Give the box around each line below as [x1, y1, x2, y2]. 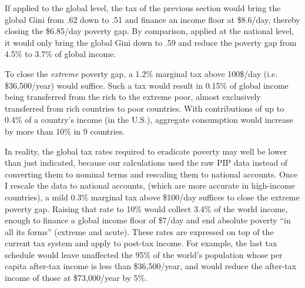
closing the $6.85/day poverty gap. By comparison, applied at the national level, [5, 25, 294, 37]
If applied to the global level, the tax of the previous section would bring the [5, 2, 281, 14]
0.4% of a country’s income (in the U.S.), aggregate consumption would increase [5, 113, 293, 126]
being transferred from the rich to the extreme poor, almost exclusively [5, 91, 261, 103]
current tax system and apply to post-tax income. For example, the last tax [5, 237, 277, 249]
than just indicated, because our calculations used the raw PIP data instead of [5, 156, 288, 169]
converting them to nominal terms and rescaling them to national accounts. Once [5, 168, 298, 180]
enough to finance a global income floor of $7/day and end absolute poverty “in [5, 214, 291, 226]
